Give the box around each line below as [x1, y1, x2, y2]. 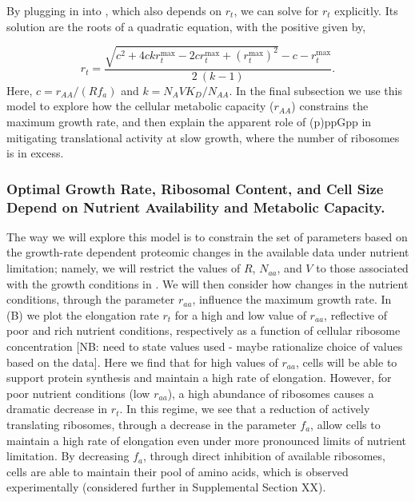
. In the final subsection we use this [229, 82, 402, 98]
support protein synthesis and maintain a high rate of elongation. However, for [6, 369, 392, 386]
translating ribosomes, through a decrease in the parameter [6, 416, 297, 432]
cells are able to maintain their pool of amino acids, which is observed [6, 463, 349, 479]
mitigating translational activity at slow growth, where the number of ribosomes [6, 129, 400, 145]
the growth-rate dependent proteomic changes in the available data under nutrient [6, 244, 409, 260]
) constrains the [291, 97, 369, 114]
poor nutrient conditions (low [6, 384, 150, 401]
